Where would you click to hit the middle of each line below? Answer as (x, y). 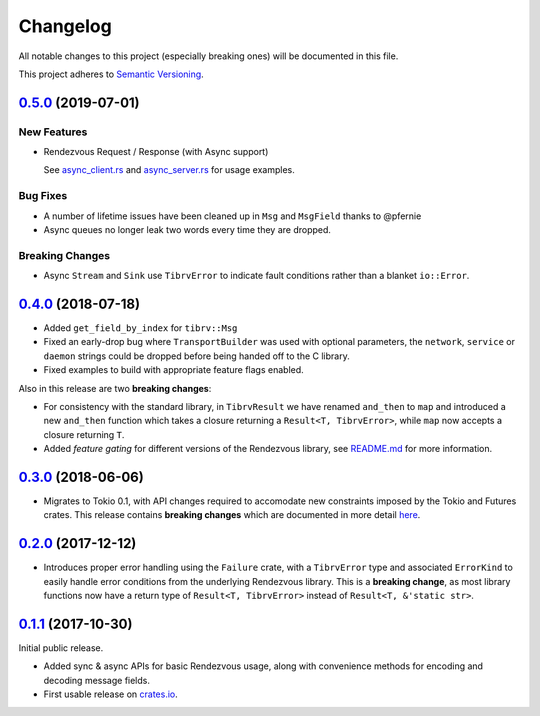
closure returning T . (84, 434)
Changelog (65, 26)
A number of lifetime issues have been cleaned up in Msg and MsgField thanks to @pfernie (232, 216)
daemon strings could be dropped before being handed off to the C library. (196, 356)
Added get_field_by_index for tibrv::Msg (140, 328)
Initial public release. (61, 648)
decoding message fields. (96, 680)
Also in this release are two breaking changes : (115, 388)
